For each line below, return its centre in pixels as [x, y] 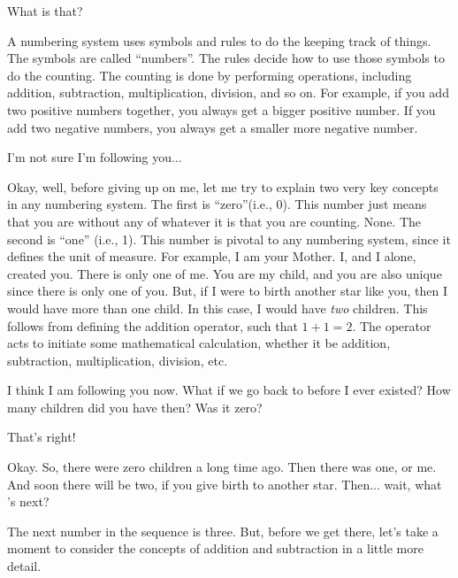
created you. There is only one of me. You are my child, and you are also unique [225, 273]
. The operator [392, 325]
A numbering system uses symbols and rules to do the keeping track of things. [219, 40]
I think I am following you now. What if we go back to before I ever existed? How [229, 390]
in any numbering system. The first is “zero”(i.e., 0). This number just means [217, 204]
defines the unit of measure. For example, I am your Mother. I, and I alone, [212, 256]
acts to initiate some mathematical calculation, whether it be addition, [199, 343]
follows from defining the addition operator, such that [153, 325]
